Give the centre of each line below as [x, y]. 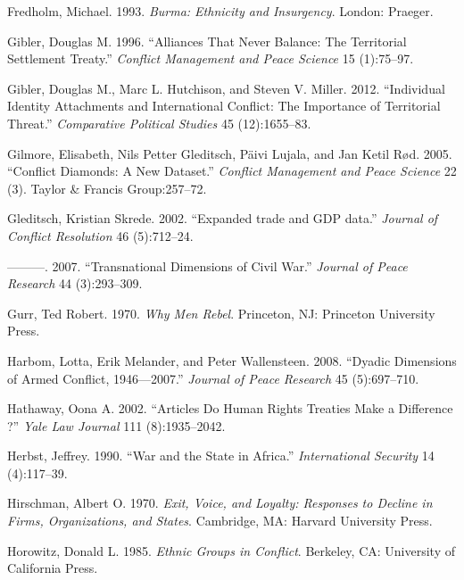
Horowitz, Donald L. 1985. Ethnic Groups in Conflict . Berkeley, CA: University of [231, 550]
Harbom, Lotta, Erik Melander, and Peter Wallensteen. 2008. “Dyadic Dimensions [232, 360]
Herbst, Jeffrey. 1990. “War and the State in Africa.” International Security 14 [221, 456]
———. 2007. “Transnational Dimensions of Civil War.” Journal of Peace [207, 265]
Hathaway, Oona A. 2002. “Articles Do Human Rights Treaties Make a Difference [230, 408]
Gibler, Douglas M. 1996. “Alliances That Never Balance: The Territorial [207, 41]
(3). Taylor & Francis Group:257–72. [107, 188]
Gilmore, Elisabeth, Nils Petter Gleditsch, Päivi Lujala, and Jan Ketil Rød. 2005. [230, 153]
